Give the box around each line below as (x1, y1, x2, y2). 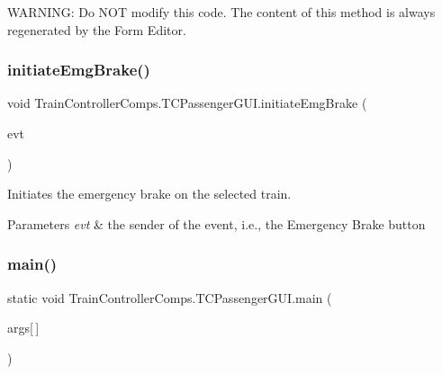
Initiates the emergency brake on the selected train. (7, 184, 292, 203)
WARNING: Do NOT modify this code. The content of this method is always (7, 3, 436, 21)
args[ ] (7, 318, 40, 337)
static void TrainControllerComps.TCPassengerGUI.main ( (7, 288, 332, 307)
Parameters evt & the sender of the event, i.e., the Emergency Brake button (7, 214, 426, 233)
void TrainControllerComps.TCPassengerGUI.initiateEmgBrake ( (7, 93, 367, 112)
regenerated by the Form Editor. (7, 20, 186, 39)
